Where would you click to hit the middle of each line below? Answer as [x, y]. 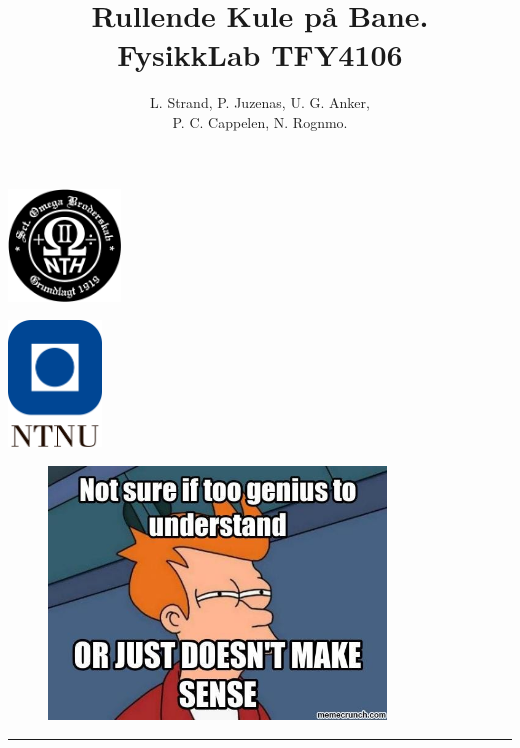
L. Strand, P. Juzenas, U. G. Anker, [260, 102]
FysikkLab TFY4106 [260, 54]
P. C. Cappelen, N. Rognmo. [260, 121]
